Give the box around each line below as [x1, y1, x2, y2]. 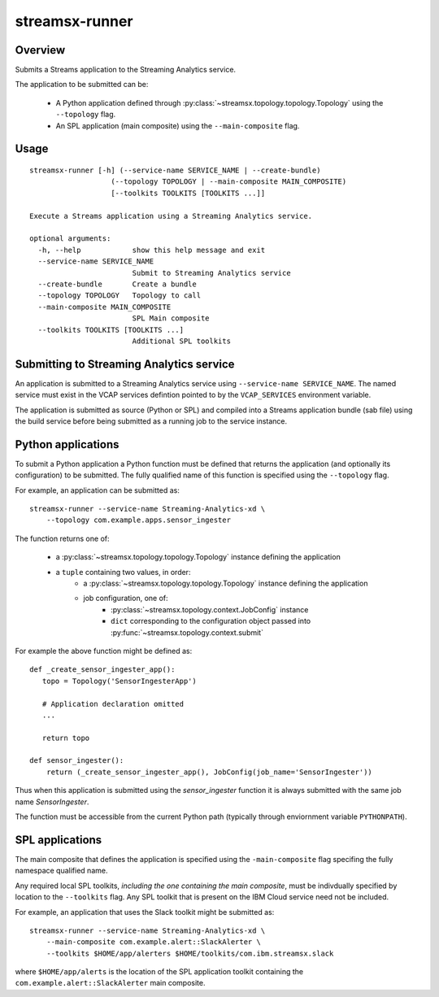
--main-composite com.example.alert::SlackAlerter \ [46, 938, 262, 947]
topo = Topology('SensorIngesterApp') [41, 676, 197, 686]
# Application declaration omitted [41, 699, 185, 708]
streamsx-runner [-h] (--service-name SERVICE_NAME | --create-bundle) [29, 166, 321, 175]
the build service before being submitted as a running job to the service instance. [15, 416, 288, 426]
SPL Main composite [132, 314, 211, 323]
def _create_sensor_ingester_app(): [29, 665, 176, 674]
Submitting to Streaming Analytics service [15, 357, 235, 371]
